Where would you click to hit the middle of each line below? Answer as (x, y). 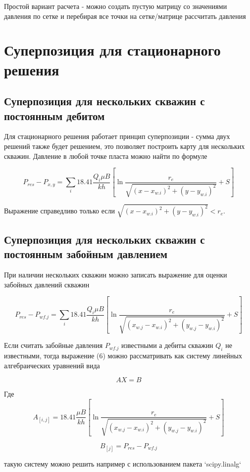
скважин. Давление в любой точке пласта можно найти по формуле (106, 156)
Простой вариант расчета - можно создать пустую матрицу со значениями (116, 6)
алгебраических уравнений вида (52, 365)
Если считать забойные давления (53, 345)
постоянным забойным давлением (86, 254)
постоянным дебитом (54, 115)
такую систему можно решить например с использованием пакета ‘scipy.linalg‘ (123, 464)
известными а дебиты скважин (167, 345)
